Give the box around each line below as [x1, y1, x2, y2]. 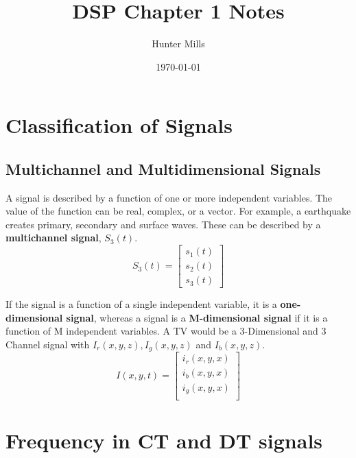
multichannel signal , [5, 230, 102, 245]
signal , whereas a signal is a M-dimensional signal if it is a [66, 310, 328, 324]
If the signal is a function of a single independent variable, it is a [5, 297, 277, 311]
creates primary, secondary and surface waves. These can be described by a [5, 217, 321, 231]
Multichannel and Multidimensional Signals [5, 158, 321, 179]
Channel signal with [5, 337, 90, 351]
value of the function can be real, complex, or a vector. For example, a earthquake [5, 204, 351, 218]
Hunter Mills [152, 36, 205, 51]
